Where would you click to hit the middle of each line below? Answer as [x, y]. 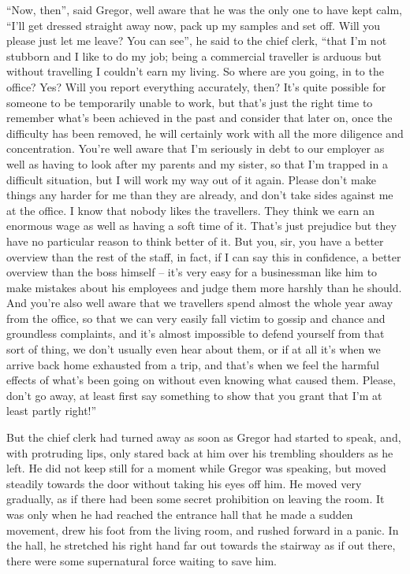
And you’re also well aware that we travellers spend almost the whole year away [200, 303]
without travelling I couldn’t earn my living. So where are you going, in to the [195, 71]
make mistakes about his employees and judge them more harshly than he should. [204, 287]
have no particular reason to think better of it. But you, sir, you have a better [195, 241]
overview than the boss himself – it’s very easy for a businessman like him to [192, 272]
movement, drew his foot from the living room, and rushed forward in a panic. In [203, 530]
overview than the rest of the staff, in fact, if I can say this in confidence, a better [204, 256]
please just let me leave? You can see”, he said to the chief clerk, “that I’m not [197, 41]
